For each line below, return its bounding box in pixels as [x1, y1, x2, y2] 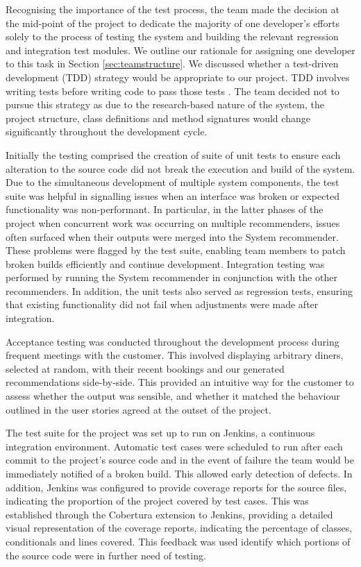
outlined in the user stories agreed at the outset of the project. [6, 402, 271, 416]
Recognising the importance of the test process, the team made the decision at [6, 2, 339, 16]
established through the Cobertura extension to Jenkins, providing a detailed [6, 507, 333, 521]
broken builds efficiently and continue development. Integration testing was [6, 256, 325, 271]
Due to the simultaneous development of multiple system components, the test [6, 175, 339, 189]
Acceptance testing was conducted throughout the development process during [6, 334, 339, 348]
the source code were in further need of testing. [6, 548, 206, 562]
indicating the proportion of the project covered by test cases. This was [6, 493, 309, 508]
